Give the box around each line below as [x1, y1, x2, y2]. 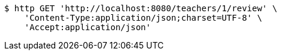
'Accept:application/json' [24, 22, 151, 32]
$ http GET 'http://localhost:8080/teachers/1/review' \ [4, 4, 278, 13]
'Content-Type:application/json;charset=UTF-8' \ [24, 13, 262, 22]
